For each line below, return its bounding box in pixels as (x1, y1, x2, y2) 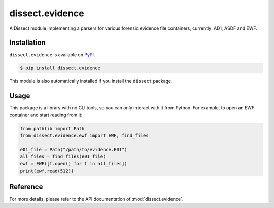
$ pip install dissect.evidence (20, 65, 101, 71)
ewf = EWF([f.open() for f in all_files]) (20, 161, 127, 167)
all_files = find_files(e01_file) (20, 154, 106, 159)
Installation (9, 38, 46, 47)
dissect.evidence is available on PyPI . (9, 52, 95, 58)
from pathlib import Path (20, 126, 85, 131)
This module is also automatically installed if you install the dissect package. (9, 78, 173, 85)
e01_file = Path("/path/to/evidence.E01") (20, 147, 127, 152)
